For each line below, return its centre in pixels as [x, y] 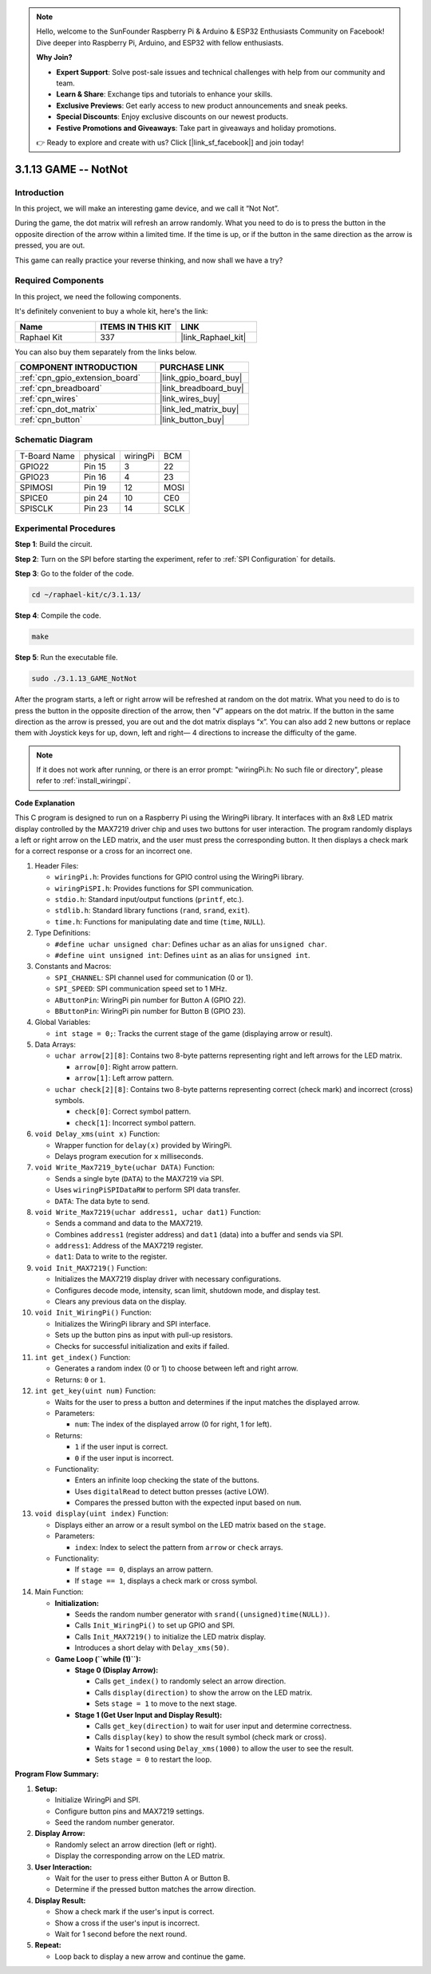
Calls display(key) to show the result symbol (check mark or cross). [211, 1737]
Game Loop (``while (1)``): [98, 1659]
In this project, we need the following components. [98, 296]
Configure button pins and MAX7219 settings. [130, 1811]
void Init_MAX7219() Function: [91, 1268]
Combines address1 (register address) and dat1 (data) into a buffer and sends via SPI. [199, 1234]
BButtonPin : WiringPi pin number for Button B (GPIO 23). [150, 1011]
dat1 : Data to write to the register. [111, 1256]
